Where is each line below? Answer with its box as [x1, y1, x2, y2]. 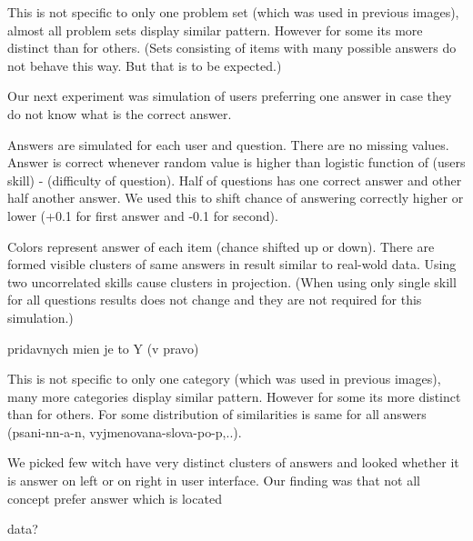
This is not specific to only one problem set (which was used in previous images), [7, 3, 459, 21]
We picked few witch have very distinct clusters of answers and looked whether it [7, 453, 459, 472]
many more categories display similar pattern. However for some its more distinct [7, 386, 461, 406]
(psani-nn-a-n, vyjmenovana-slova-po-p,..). [7, 422, 242, 441]
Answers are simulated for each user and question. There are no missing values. [7, 135, 449, 154]
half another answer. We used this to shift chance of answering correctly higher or [7, 188, 464, 207]
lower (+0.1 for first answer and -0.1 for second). [7, 205, 278, 225]
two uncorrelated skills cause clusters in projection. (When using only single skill [7, 272, 457, 291]
